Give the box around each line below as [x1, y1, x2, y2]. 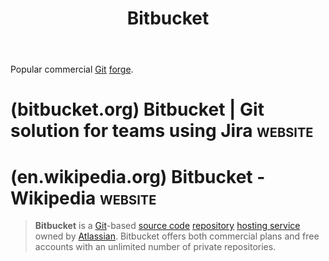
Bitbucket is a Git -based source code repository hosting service [34, 220, 301, 232]
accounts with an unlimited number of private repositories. [34, 241, 277, 253]
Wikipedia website [10, 187, 157, 209]
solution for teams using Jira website [10, 120, 314, 142]
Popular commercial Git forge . [10, 63, 134, 76]
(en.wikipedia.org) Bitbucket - [10, 165, 266, 188]
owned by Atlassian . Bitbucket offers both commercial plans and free [34, 230, 320, 242]
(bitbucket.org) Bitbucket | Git [10, 98, 265, 121]
